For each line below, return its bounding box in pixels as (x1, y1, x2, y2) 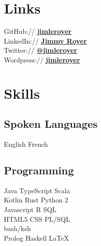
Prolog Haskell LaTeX (4, 232, 69, 243)
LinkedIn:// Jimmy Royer (4, 35, 87, 46)
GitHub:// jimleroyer (4, 26, 72, 36)
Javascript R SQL (4, 204, 57, 215)
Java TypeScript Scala (4, 185, 70, 195)
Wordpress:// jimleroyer (4, 54, 80, 64)
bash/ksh (4, 223, 31, 233)
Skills (4, 83, 40, 103)
